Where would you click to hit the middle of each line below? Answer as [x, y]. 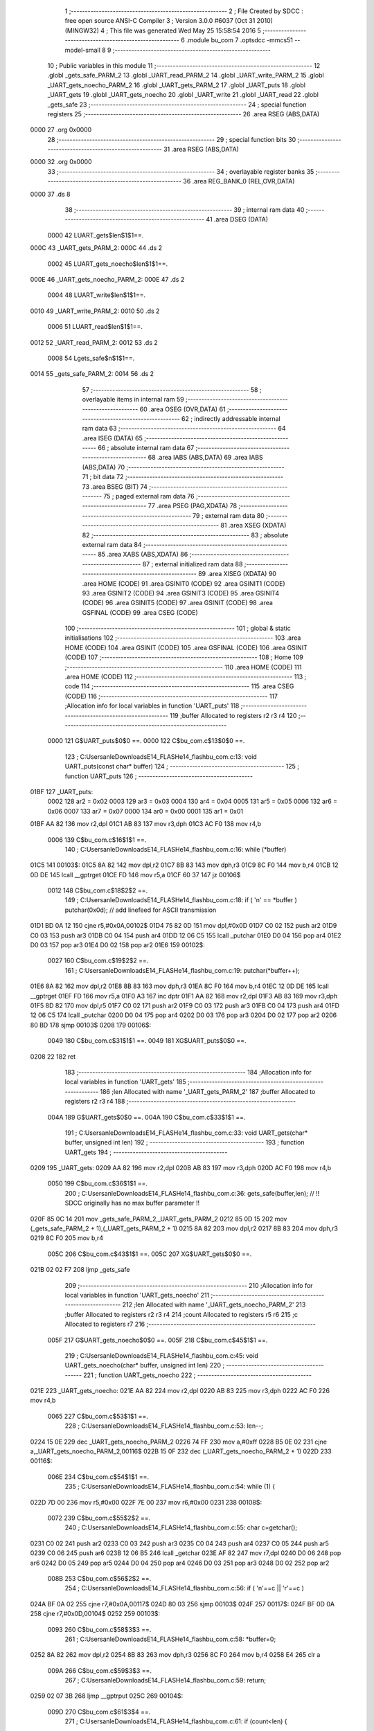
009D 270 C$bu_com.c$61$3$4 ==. [99, 1712]
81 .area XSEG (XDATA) [253, 526]
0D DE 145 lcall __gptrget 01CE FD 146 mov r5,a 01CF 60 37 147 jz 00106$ [135, 875]
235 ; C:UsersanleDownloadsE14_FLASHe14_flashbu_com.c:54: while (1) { [170, 1487]
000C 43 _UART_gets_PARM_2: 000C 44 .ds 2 [96, 248]
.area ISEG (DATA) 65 [113, 438]
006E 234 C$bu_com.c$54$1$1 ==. [98, 1477]
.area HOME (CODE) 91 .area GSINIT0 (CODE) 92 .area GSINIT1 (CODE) [184, 583]
